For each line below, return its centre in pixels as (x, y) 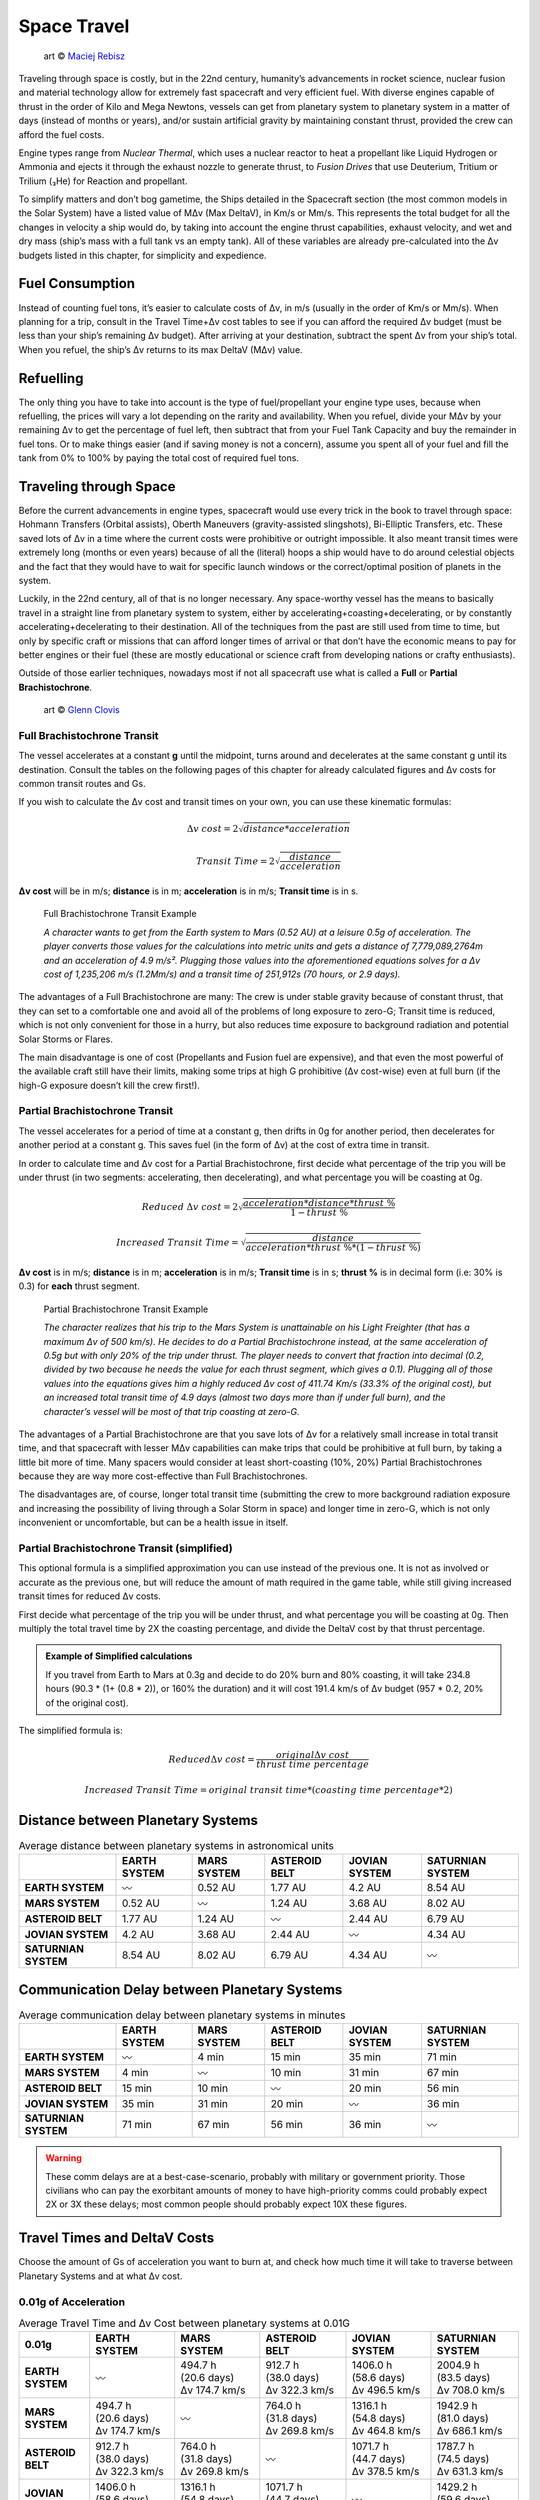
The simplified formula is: (71, 1730)
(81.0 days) (462, 2418)
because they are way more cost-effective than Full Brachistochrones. (163, 1476)
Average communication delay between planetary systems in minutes (182, 2015)
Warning (63, 2158)
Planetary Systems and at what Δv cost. (100, 2276)
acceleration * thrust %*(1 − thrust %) (333, 1248)
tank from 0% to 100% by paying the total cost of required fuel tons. (159, 458)
